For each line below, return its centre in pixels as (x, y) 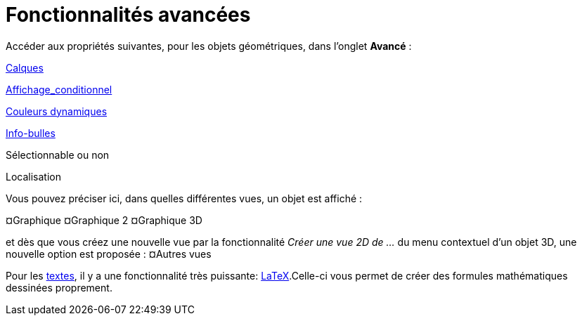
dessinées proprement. (59, 287)
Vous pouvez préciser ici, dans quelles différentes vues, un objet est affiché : (184, 198)
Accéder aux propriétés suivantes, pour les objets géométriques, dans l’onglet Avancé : (209, 46)
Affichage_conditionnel (59, 89)
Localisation (33, 176)
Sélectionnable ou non (58, 155)
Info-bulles (31, 133)
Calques (25, 67)
